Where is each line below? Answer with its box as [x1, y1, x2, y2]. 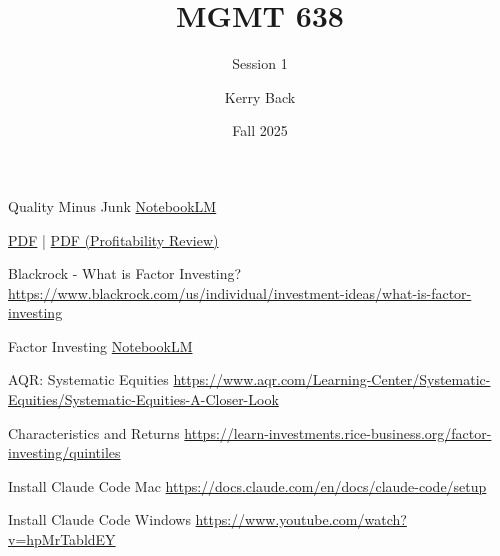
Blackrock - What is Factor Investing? [8, 263, 242, 284]
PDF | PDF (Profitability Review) [8, 229, 219, 250]
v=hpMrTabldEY [8, 529, 116, 550]
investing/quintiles [8, 442, 121, 463]
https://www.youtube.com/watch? [195, 509, 407, 530]
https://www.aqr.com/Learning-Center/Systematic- [173, 369, 491, 390]
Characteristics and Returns [8, 422, 180, 443]
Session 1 [232, 53, 288, 74]
